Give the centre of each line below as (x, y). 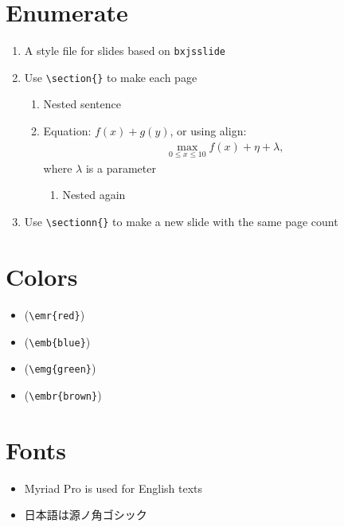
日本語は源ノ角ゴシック (86, 515)
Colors (42, 276)
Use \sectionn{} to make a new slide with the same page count (181, 222)
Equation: (67, 131)
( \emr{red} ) (55, 314)
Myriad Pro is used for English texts (113, 488)
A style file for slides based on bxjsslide (125, 51)
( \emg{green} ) (60, 368)
